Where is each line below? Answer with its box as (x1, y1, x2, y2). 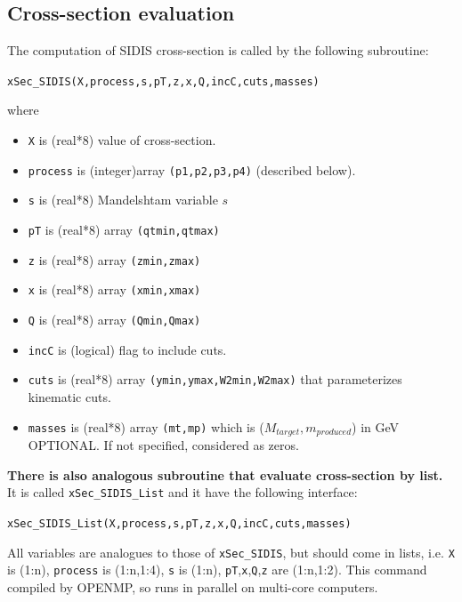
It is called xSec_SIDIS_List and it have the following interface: (7, 483, 358, 502)
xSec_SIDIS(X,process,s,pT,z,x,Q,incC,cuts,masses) (7, 75, 320, 88)
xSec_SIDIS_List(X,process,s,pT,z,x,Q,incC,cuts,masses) (7, 517, 352, 530)
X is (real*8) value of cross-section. (28, 131, 216, 149)
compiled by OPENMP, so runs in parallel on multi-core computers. (7, 577, 378, 596)
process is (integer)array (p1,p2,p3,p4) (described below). (28, 160, 356, 179)
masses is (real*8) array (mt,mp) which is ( (28, 417, 264, 436)
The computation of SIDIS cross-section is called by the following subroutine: (7, 41, 429, 60)
